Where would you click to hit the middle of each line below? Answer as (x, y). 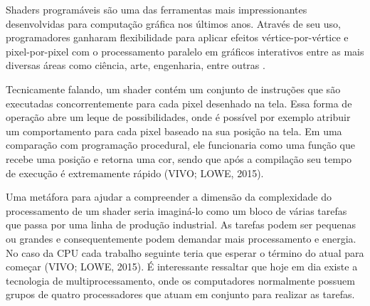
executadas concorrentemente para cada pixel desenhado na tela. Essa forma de (179, 103)
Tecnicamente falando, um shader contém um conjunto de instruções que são (173, 89)
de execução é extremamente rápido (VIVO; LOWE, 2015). (135, 173)
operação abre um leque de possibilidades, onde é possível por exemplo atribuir (178, 117)
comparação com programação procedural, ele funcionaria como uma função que (181, 145)
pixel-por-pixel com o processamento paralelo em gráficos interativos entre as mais (185, 51)
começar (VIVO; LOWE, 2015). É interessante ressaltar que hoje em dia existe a (182, 267)
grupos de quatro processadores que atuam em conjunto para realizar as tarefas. (180, 294)
